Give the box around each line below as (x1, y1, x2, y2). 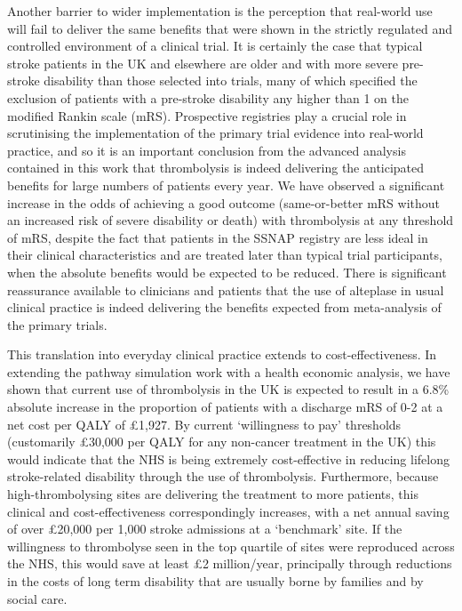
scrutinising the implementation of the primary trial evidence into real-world (7, 124, 424, 142)
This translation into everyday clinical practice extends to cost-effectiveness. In (7, 345, 437, 364)
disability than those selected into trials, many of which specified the (44, 71, 418, 90)
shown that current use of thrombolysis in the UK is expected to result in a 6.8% (7, 380, 450, 398)
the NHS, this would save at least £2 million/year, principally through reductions (7, 554, 452, 573)
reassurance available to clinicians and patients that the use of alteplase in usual (7, 280, 444, 299)
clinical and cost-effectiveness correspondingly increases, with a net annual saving (7, 502, 450, 520)
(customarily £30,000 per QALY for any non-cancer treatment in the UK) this (7, 432, 436, 451)
